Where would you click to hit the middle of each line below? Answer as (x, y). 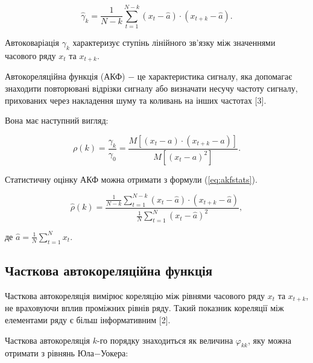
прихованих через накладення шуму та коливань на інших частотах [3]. (136, 100)
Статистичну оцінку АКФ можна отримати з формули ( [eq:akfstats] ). (131, 179)
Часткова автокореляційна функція (109, 270)
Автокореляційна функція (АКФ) (65, 76)
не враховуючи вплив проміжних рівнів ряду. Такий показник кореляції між (144, 308)
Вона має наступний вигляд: (57, 120)
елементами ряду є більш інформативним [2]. (88, 319)
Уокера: (114, 353)
